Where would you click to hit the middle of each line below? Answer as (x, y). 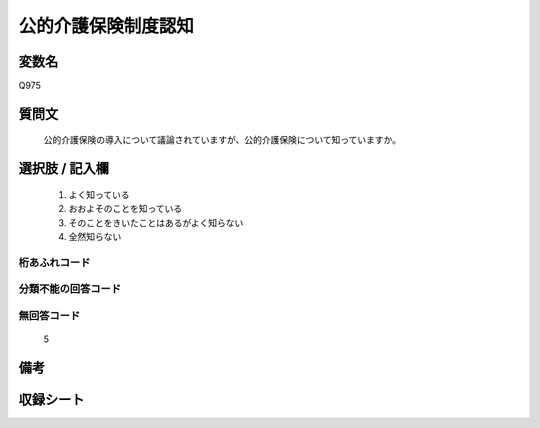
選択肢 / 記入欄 (64, 168)
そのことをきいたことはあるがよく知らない (156, 222)
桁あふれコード (54, 262)
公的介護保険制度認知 (106, 26)
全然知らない (95, 237)
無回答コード (49, 315)
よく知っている (99, 194)
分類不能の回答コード (70, 289)
